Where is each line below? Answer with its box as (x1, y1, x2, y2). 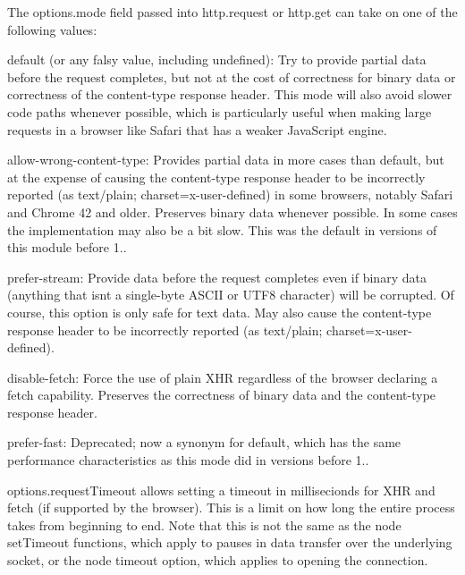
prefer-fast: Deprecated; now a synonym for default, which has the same (7, 433, 402, 452)
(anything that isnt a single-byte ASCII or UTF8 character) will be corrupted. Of (7, 285, 454, 304)
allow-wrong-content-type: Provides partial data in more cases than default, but (7, 150, 444, 169)
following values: (7, 20, 97, 38)
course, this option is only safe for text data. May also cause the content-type (7, 302, 432, 321)
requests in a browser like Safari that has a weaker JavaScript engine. (7, 120, 387, 139)
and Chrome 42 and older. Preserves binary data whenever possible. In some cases (7, 202, 458, 221)
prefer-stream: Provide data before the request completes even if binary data (7, 267, 427, 286)
